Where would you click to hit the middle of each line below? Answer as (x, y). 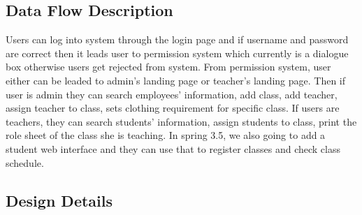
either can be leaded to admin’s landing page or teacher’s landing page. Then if (176, 80)
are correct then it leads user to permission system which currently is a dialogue (177, 53)
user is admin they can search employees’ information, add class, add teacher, (172, 94)
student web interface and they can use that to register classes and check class (173, 148)
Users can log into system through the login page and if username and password (177, 39)
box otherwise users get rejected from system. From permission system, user (168, 67)
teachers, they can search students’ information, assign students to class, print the (181, 121)
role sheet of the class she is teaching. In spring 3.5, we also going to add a (166, 135)
